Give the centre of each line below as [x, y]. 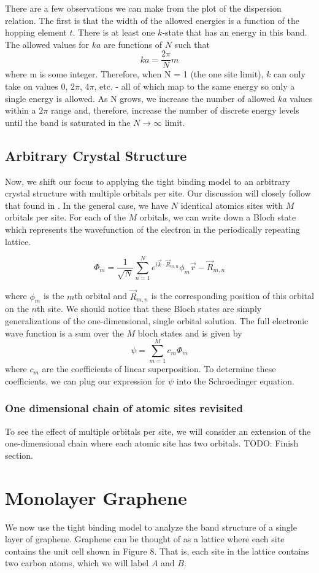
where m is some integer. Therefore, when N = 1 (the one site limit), [134, 74]
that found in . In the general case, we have [87, 205]
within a [21, 110]
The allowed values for [47, 44]
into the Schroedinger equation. [235, 380]
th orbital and [101, 296]
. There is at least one [114, 32]
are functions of [133, 44]
